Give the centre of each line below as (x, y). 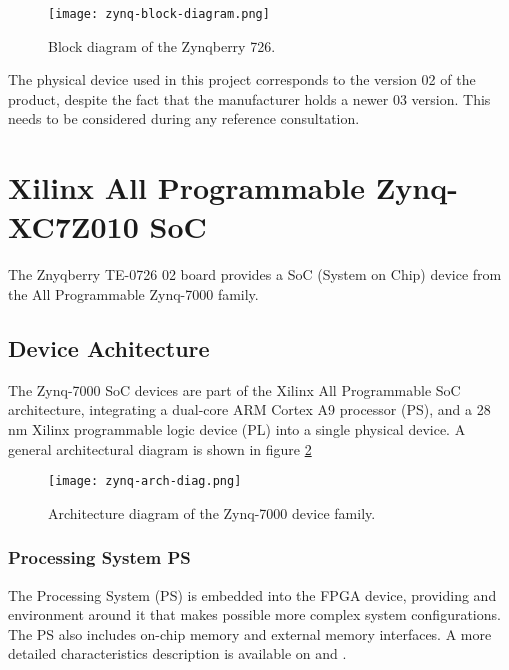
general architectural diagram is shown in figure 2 (160, 448)
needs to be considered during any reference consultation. (184, 118)
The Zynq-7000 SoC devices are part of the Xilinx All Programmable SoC (234, 389)
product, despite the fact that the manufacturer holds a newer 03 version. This (249, 98)
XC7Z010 (73, 226)
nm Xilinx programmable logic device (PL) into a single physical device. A (237, 428)
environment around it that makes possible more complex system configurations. (254, 614)
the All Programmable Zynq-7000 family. (133, 293)
